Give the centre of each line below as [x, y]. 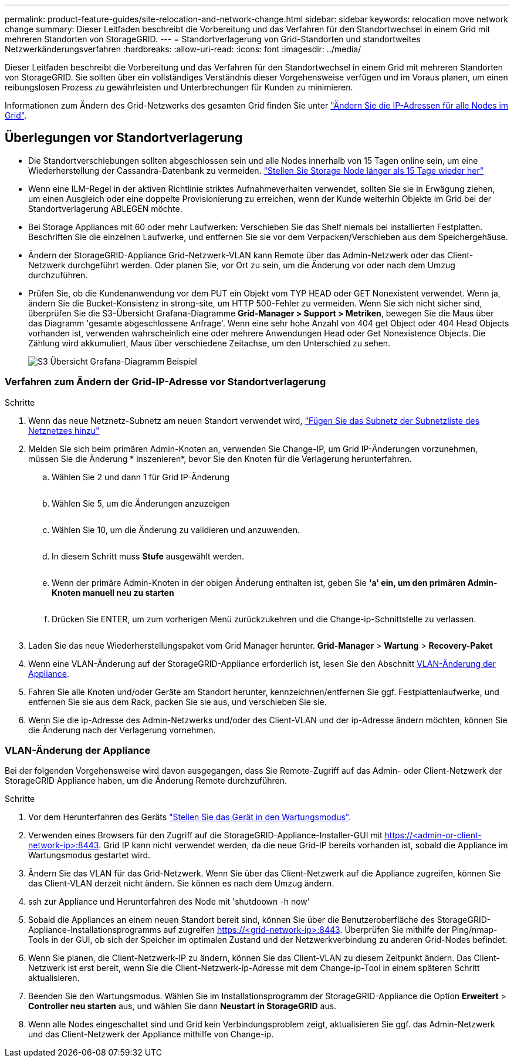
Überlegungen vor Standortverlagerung [124, 138]
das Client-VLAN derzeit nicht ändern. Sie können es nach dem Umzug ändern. [181, 884]
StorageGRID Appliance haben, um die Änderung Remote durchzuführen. [146, 781]
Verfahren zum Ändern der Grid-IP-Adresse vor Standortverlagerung [165, 382]
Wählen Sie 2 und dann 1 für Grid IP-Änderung [141, 477]
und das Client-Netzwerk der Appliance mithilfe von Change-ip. [151, 1034]
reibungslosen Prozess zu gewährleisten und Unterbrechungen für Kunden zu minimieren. [179, 87]
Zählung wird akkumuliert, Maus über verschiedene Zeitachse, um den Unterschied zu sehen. [209, 343]
